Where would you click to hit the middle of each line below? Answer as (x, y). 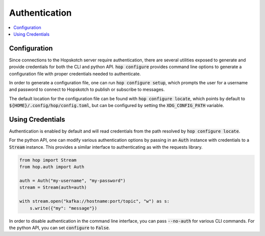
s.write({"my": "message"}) (64, 208)
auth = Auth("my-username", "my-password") (73, 181)
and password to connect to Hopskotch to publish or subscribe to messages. (87, 90)
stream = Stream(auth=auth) (53, 187)
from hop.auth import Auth (52, 167)
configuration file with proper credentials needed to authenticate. (75, 74)
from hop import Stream (48, 160)
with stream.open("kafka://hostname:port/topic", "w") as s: (94, 201)
